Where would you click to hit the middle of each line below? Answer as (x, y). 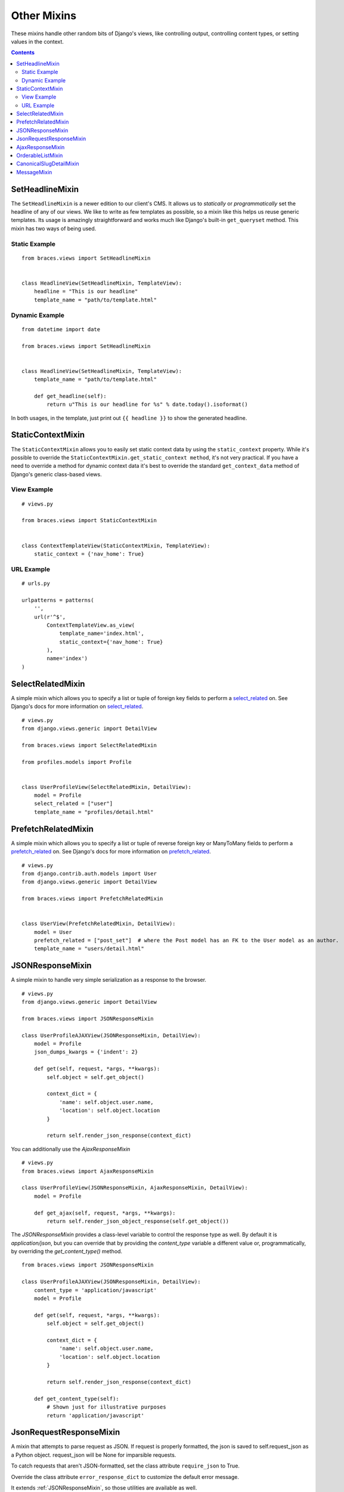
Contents (23, 53)
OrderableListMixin (40, 156)
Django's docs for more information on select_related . (77, 707)
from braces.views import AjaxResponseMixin (88, 1171)
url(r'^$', (50, 617)
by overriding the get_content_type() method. (66, 1251)
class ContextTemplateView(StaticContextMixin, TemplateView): (116, 545)
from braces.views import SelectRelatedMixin (89, 745)
